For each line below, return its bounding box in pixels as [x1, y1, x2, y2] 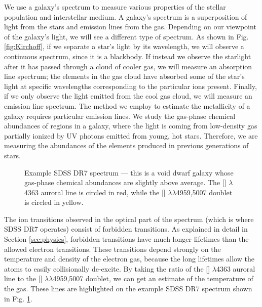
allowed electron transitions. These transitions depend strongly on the [4, 243, 221, 254]
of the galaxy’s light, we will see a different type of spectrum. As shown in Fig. [4, 31, 249, 41]
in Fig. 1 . [4, 293, 32, 303]
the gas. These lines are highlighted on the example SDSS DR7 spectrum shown [4, 283, 252, 294]
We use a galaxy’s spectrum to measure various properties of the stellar [4, 2, 226, 12]
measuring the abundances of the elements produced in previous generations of [4, 140, 249, 151]
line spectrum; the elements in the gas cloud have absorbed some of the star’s [4, 71, 245, 81]
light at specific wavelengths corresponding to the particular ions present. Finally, [4, 80, 257, 91]
